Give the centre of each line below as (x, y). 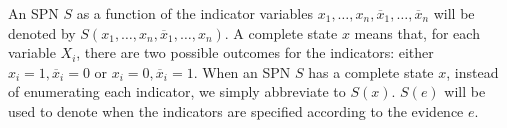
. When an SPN (242, 71)
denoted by (42, 32)
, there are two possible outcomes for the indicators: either (255, 52)
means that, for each (417, 32)
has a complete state (371, 71)
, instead (472, 71)
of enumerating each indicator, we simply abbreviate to (177, 91)
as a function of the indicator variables (194, 13)
